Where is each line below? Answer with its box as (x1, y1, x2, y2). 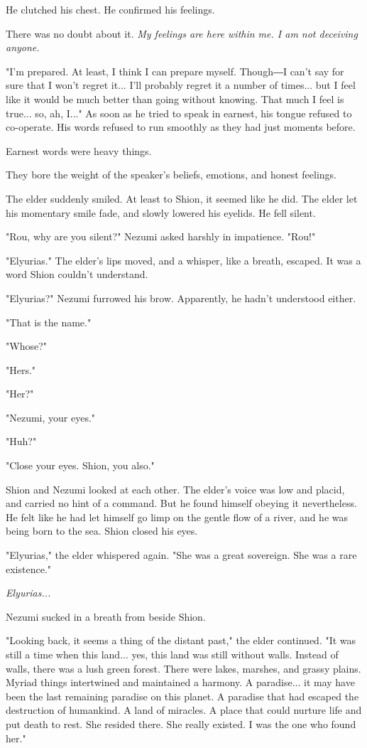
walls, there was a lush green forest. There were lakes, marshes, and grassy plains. (6, 661, 361, 675)
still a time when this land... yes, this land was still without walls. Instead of (6, 647, 339, 661)
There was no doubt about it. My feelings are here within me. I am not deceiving (6, 26, 358, 41)
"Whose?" (6, 338, 47, 353)
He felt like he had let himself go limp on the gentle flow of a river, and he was (6, 509, 349, 524)
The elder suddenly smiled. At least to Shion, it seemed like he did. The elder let (6, 191, 358, 205)
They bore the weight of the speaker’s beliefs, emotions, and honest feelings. (6, 167, 337, 182)
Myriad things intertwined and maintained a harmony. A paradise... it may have (6, 675, 355, 690)
